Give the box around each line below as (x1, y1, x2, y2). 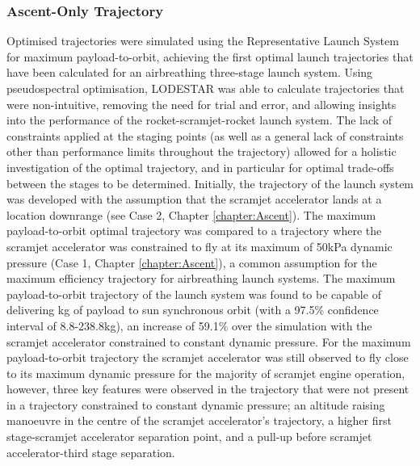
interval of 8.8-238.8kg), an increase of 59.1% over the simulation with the (6, 317, 372, 334)
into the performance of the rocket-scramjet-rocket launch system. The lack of (6, 111, 393, 128)
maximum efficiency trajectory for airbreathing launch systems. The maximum (6, 270, 396, 287)
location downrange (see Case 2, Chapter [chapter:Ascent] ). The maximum (6, 206, 376, 223)
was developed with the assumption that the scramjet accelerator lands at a (6, 191, 382, 208)
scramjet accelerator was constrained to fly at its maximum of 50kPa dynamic (6, 237, 393, 254)
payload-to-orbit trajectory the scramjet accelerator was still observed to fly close (6, 349, 409, 366)
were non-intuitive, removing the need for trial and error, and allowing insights (6, 95, 397, 112)
